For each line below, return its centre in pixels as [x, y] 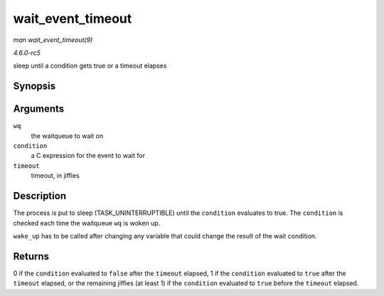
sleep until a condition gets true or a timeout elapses [90, 66]
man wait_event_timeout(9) [53, 40]
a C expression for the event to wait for [88, 156]
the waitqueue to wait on [67, 136]
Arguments [39, 109]
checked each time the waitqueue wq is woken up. [87, 223]
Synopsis [34, 86]
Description [40, 196]
